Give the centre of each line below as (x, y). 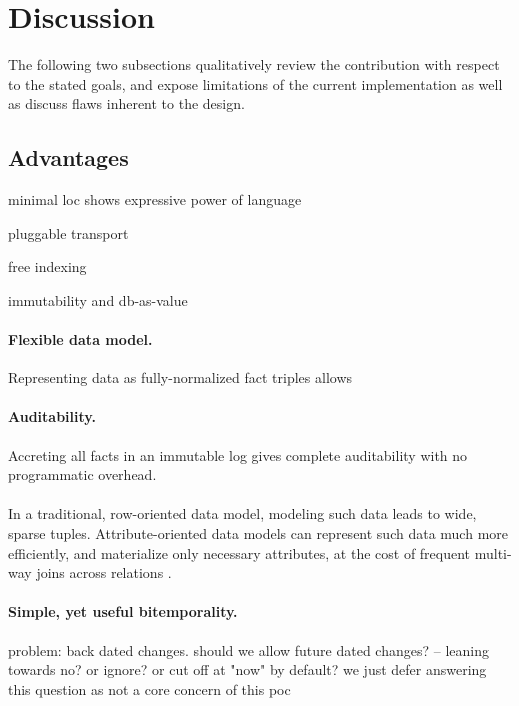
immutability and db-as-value (98, 299)
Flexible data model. (80, 339)
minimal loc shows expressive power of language (155, 199)
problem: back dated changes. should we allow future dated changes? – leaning (248, 649)
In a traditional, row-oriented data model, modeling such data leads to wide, (242, 513)
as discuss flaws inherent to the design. (126, 103)
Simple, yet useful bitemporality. (123, 611)
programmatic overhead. (82, 474)
